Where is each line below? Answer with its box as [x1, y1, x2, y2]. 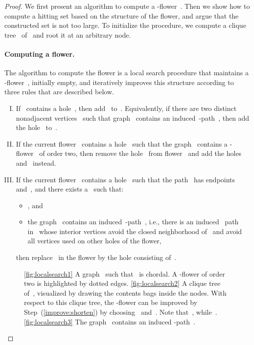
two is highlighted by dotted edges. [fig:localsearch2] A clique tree [24, 278, 221, 288]
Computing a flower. [4, 48, 75, 59]
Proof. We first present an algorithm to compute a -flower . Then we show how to [4, 1, 250, 11]
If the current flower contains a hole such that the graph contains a [16, 138, 228, 149]
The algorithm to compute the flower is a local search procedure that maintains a [4, 67, 249, 78]
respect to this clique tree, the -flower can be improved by [24, 297, 198, 307]
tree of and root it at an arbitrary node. [4, 29, 131, 40]
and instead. [16, 157, 56, 168]
